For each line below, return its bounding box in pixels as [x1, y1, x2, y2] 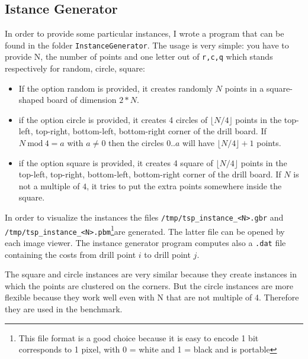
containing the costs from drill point [5, 248, 136, 260]
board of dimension [46, 93, 117, 106]
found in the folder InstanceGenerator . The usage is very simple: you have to [5, 38, 289, 51]
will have [182, 137, 215, 149]
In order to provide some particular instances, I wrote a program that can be [5, 27, 284, 40]
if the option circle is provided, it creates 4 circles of [18, 113, 208, 125]
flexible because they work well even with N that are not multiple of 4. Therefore [5, 291, 299, 303]
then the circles [108, 137, 164, 149]
